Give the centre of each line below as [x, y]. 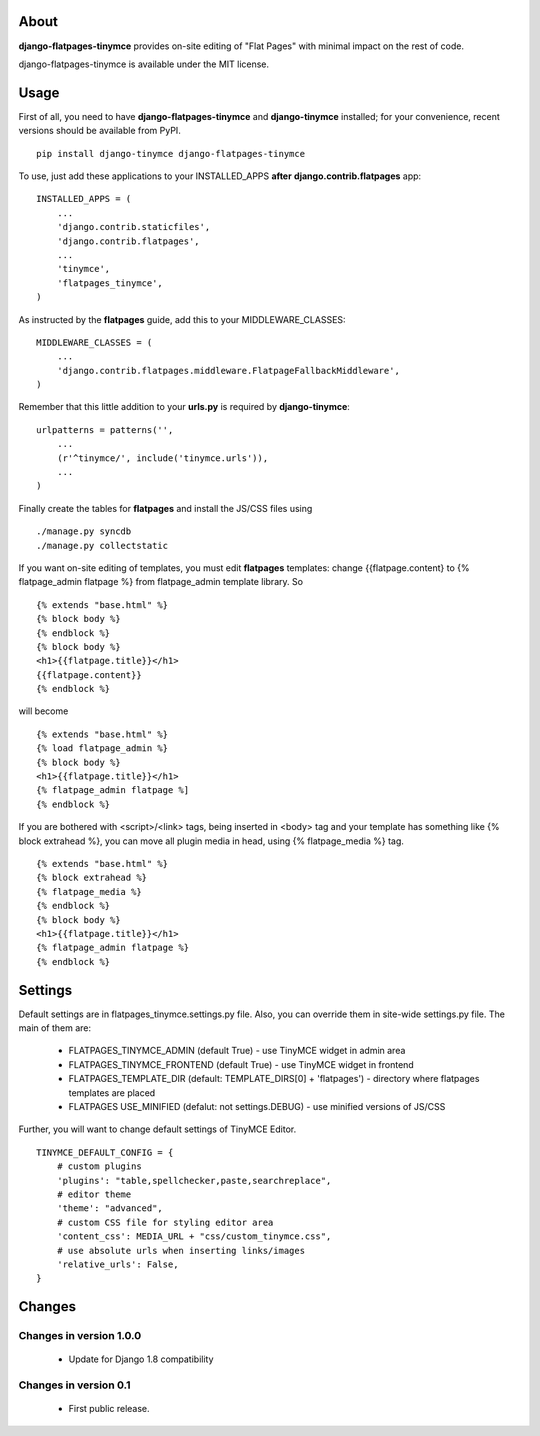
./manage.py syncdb [84, 531]
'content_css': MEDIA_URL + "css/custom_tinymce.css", [194, 1236]
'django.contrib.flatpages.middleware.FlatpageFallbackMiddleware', [228, 370]
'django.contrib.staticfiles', [133, 227]
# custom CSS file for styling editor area [165, 1222]
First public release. [109, 1409]
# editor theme [94, 1194]
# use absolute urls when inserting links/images [180, 1250]
